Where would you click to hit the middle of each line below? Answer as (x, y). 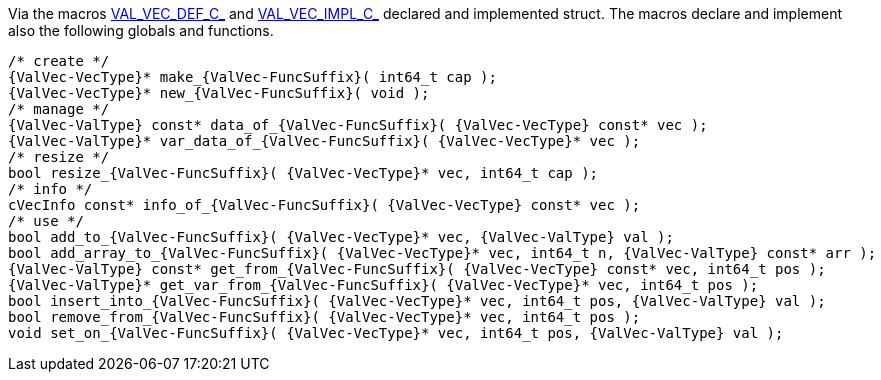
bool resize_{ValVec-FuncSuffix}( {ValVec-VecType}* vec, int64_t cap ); (303, 173)
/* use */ (46, 221)
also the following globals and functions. (141, 30)
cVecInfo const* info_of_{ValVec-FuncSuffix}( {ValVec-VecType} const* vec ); (324, 205)
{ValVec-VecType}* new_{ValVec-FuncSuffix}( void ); (219, 93)
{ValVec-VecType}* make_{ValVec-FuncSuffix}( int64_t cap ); (252, 77)
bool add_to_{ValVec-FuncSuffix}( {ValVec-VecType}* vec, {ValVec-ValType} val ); (341, 237)
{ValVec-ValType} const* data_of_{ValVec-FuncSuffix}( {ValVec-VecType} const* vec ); (358, 125)
